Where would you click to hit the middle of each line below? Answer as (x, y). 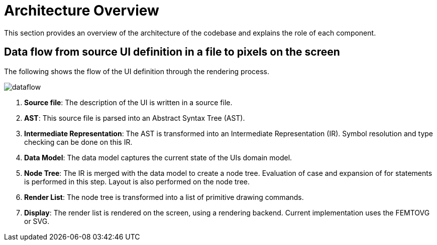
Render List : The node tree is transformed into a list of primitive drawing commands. (164, 197)
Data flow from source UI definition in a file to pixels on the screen (172, 52)
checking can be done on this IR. (78, 142)
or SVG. (37, 221)
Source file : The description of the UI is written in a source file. (128, 102)
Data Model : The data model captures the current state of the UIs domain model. (158, 157)
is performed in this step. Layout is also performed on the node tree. (137, 181)
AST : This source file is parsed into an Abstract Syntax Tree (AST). (135, 118)
